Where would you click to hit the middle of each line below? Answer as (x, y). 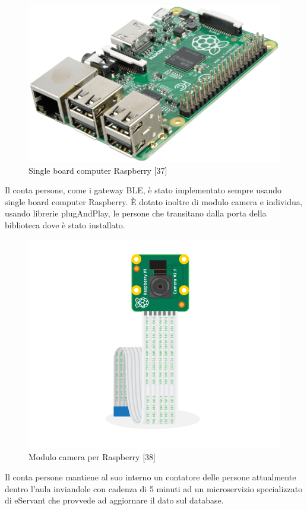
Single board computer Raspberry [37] (98, 170)
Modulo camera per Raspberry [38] (92, 457)
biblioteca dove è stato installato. (65, 224)
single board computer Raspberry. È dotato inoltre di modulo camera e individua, (154, 201)
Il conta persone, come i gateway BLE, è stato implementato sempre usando (143, 190)
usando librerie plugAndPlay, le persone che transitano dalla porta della (136, 213)
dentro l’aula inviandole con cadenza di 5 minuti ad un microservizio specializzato (154, 488)
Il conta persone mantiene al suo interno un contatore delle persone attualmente (151, 477)
